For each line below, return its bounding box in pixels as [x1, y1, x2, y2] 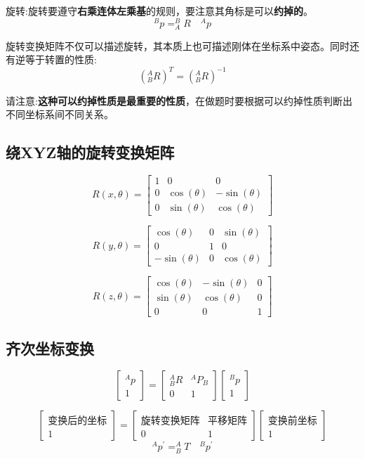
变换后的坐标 [48, 415, 107, 426]
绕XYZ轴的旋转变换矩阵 [6, 141, 175, 163]
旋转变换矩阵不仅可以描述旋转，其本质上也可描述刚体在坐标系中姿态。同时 [6, 38, 350, 53]
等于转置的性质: [25, 52, 97, 67]
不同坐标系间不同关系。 [6, 107, 114, 122]
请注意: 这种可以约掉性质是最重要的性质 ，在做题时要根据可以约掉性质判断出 [6, 93, 352, 108]
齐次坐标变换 [6, 337, 94, 358]
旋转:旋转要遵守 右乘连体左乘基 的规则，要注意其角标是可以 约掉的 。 [6, 4, 313, 18]
